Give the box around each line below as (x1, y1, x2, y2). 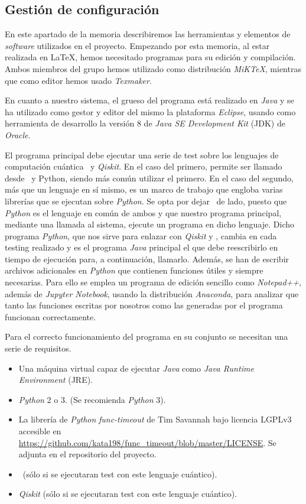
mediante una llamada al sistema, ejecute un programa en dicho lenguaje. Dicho (5, 218, 295, 230)
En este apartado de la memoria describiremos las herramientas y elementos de (5, 28, 291, 40)
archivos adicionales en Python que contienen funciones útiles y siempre (5, 264, 263, 277)
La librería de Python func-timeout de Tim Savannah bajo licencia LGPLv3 (18, 413, 292, 425)
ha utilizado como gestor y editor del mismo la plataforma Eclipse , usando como (5, 105, 296, 118)
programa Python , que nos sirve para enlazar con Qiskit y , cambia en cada (5, 229, 277, 242)
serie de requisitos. (5, 342, 71, 355)
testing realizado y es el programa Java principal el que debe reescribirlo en (5, 241, 278, 253)
